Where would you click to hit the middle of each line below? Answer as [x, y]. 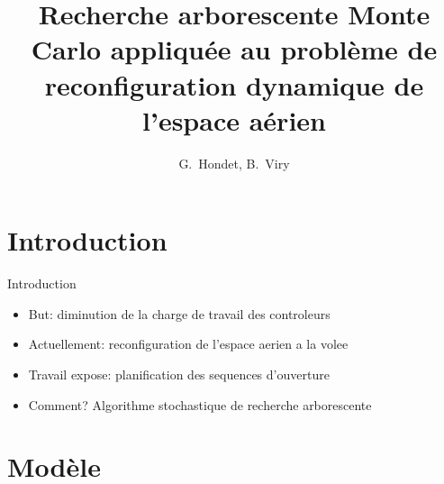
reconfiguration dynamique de [234, 84]
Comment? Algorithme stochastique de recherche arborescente [200, 404]
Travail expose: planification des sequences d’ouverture [179, 374]
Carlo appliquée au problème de [234, 49]
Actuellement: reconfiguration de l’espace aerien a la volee [188, 344]
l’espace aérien [234, 119]
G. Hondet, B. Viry [234, 163]
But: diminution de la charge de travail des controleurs [179, 313]
